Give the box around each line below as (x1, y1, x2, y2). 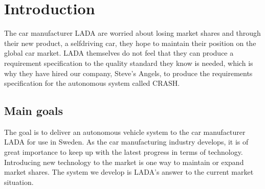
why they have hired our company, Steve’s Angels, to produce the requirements (4, 67, 253, 78)
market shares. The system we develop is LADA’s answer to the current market (4, 167, 254, 177)
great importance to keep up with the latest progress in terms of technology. (4, 147, 243, 157)
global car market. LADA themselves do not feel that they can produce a (4, 48, 234, 58)
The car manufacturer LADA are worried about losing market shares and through (4, 28, 261, 38)
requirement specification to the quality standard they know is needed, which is (4, 57, 253, 68)
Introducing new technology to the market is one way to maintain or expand (4, 156, 244, 167)
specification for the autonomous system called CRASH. (4, 78, 180, 88)
